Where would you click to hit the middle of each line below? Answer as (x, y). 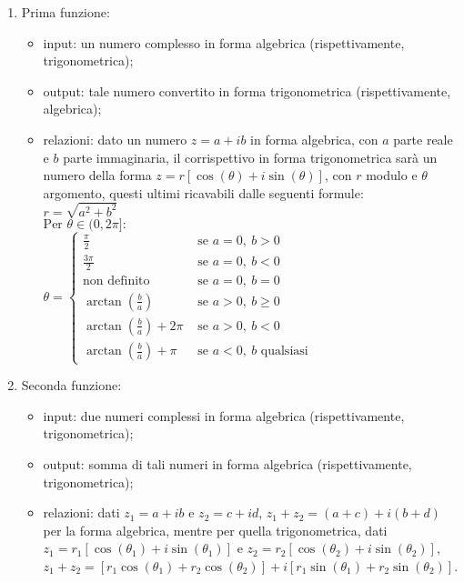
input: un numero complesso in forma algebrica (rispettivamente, (224, 42)
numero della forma (97, 175)
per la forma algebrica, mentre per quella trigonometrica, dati (215, 530)
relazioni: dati (81, 512)
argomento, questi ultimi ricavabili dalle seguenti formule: (203, 192)
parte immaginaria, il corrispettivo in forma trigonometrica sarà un (250, 157)
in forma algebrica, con (314, 139)
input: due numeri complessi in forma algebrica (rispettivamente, (224, 415)
